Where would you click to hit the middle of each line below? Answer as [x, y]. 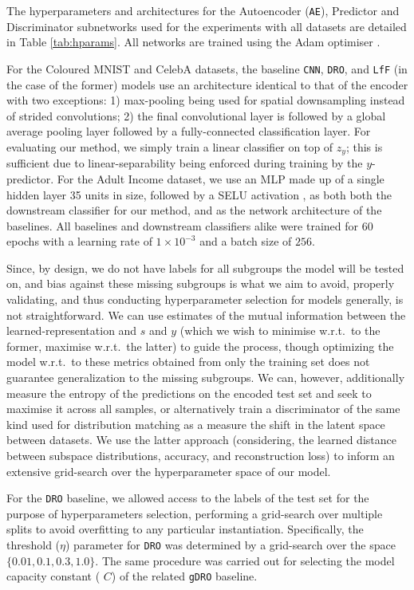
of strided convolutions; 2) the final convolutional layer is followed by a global [196, 115]
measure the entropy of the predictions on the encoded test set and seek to [189, 393]
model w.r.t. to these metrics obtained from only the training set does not [188, 362]
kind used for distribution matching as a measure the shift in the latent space [196, 424]
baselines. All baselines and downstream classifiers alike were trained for [182, 225]
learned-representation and [72, 330]
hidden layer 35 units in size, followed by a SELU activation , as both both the [199, 194]
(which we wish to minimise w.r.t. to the [280, 330]
